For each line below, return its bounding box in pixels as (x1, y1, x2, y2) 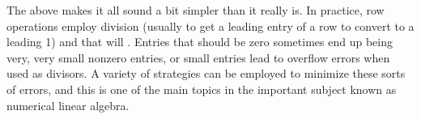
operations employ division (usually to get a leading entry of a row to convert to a (6, 17, 415, 34)
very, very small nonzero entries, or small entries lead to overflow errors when (6, 49, 390, 66)
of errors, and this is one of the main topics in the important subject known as (6, 80, 397, 97)
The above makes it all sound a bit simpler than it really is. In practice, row (6, 2, 385, 18)
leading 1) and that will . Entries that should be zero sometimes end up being (6, 33, 393, 50)
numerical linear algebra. (6, 96, 130, 113)
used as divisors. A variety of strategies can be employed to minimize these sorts (6, 65, 406, 82)
